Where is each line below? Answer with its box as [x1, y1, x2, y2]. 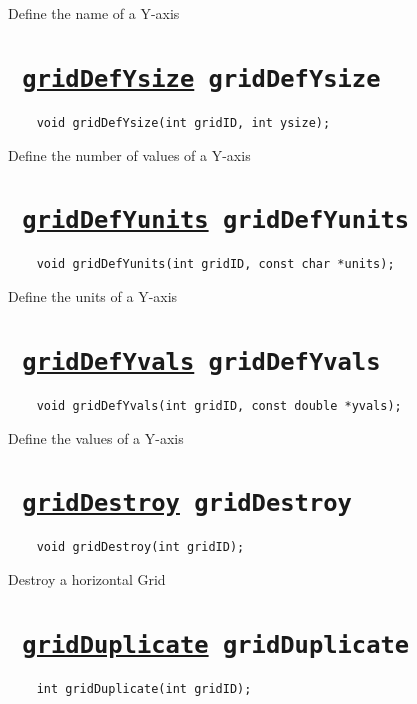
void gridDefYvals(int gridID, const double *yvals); [36, 398, 402, 413]
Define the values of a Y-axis [8, 427, 184, 448]
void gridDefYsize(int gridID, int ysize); [36, 115, 331, 130]
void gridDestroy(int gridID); [36, 540, 245, 555]
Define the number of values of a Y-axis [8, 144, 251, 165]
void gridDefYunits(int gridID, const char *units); [36, 257, 395, 272]
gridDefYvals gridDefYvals [22, 347, 381, 376]
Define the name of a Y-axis [8, 3, 180, 23]
